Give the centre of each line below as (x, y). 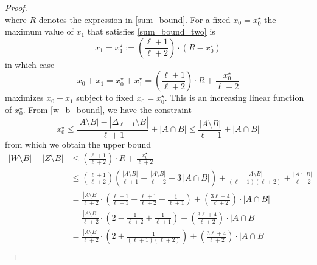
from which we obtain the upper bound (78, 144)
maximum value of (39, 31)
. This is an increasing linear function (234, 98)
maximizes (24, 98)
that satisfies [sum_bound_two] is (151, 31)
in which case (30, 64)
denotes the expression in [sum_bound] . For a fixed (134, 19)
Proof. (16, 7)
